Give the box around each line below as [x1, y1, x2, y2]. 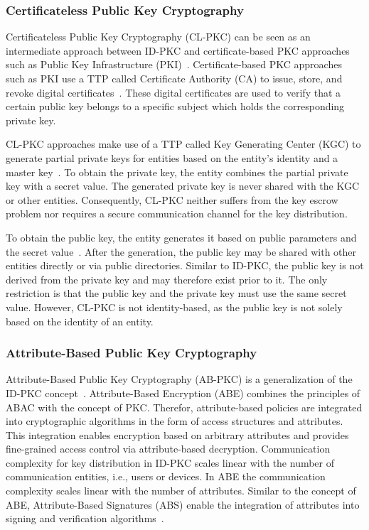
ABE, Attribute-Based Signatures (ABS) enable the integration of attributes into [6, 497, 360, 512]
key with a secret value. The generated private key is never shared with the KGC [6, 178, 360, 193]
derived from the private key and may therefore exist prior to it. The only [6, 271, 328, 286]
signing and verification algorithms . [6, 511, 164, 526]
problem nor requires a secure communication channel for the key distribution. [6, 206, 348, 221]
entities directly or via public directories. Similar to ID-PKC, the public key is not [6, 258, 364, 273]
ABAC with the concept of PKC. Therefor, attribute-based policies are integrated [6, 399, 363, 414]
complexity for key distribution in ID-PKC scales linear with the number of [6, 455, 335, 470]
